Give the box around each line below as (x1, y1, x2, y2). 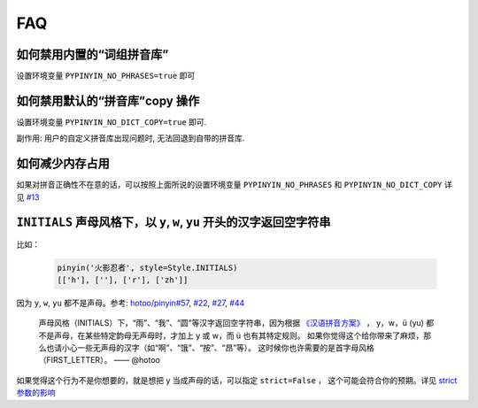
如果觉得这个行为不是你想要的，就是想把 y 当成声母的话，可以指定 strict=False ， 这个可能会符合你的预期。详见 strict (16, 374, 458, 385)
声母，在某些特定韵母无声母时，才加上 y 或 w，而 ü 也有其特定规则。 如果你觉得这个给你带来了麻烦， (53, 330, 424, 341)
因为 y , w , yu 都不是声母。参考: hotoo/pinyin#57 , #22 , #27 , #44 (16, 297, 245, 308)
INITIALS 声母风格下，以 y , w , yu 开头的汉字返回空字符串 (16, 215, 331, 230)
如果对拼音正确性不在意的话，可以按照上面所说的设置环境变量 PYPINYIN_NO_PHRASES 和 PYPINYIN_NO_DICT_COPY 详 (16, 180, 452, 190)
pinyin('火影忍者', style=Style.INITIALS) (57, 262, 238, 273)
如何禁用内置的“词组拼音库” (16, 47, 169, 62)
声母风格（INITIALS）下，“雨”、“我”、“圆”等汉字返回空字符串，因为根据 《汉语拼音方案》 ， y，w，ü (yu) (38, 318, 425, 328)
